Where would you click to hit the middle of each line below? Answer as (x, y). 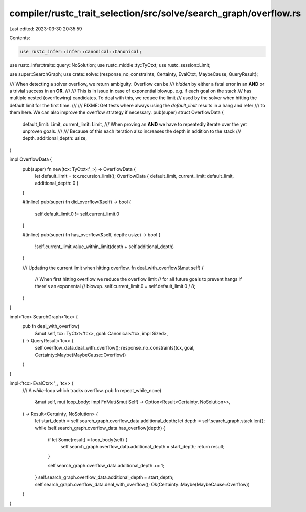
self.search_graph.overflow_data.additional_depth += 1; (106, 466)
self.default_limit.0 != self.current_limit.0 (77, 214)
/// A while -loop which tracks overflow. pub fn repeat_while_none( (92, 390)
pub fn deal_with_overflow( (51, 326)
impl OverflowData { (31, 159)
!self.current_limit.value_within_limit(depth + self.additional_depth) (104, 247)
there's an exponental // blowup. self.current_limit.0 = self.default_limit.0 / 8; (115, 286)
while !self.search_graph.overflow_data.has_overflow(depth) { (100, 428)
